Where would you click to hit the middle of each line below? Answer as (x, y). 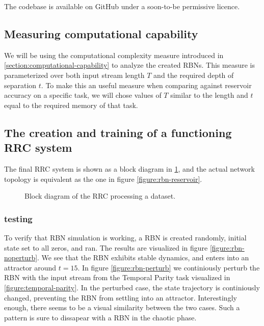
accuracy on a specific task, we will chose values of (83, 95)
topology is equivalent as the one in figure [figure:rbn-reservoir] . (103, 179)
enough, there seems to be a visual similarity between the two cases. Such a (122, 307)
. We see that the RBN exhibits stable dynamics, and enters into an (143, 257)
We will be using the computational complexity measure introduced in (114, 55)
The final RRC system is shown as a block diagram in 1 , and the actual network (129, 168)
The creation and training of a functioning (118, 132)
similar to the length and (209, 95)
